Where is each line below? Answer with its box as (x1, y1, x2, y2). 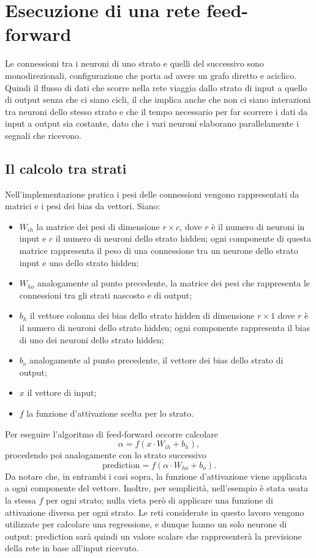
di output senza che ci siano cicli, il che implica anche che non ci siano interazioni (5, 93, 311, 106)
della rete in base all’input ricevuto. (5, 541, 139, 554)
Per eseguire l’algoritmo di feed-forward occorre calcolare (5, 427, 218, 440)
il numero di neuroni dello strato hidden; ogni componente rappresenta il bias (19, 321, 310, 334)
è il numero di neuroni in (211, 220, 305, 232)
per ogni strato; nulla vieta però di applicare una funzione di (45, 493, 273, 506)
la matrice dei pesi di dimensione (36, 220, 160, 232)
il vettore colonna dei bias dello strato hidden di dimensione (29, 309, 255, 322)
